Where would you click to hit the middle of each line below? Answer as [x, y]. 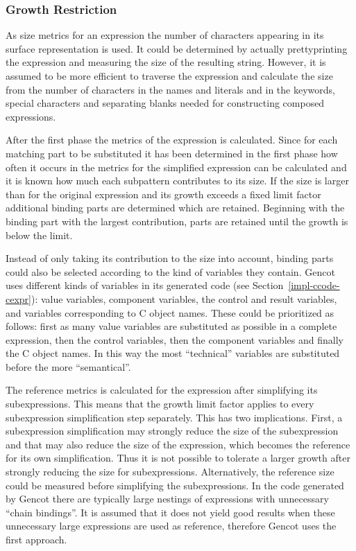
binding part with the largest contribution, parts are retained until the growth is [177, 221]
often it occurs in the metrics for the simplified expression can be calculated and [176, 167]
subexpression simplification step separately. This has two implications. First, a [174, 417]
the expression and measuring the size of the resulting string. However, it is [166, 62]
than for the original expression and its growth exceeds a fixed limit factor [163, 194]
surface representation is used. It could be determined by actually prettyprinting [177, 48]
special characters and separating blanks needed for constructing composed [165, 103]
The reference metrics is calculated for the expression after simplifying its [162, 390]
